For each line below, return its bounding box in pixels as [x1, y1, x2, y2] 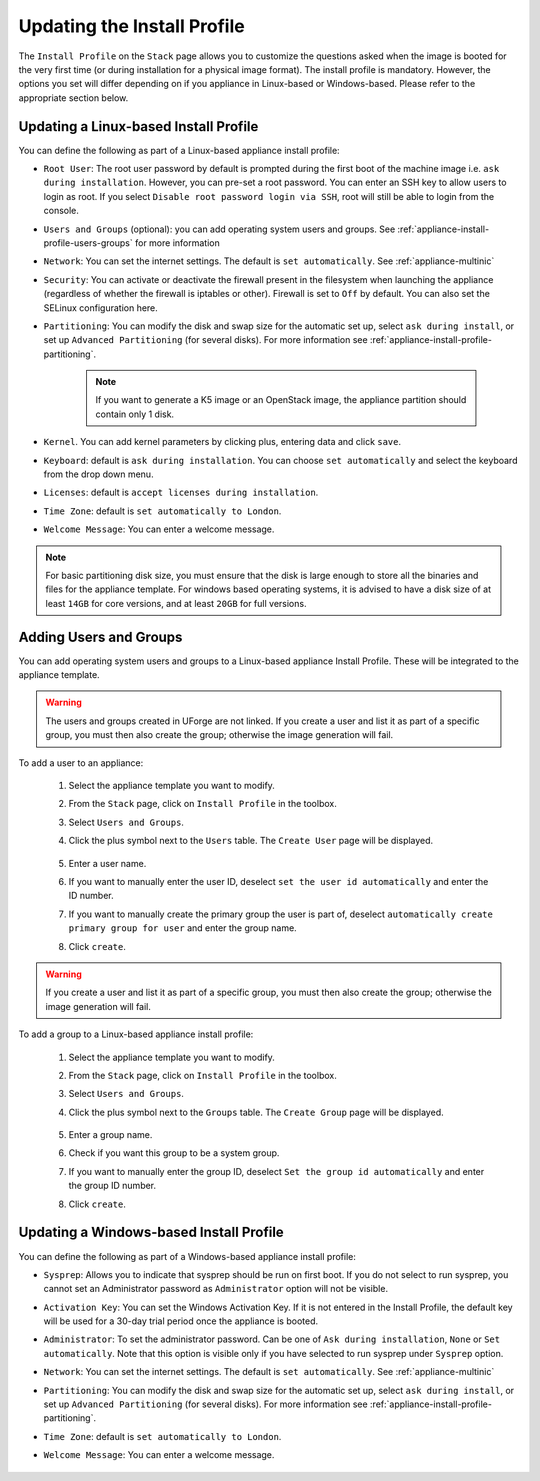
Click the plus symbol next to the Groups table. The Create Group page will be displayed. [68, 1106, 444, 1118]
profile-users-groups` [43, 236, 134, 249]
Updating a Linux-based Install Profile [18, 118, 259, 135]
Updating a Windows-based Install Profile [18, 1224, 284, 1241]
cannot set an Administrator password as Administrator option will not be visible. [43, 1283, 389, 1295]
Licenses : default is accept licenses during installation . [43, 486, 319, 499]
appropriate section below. [18, 91, 129, 104]
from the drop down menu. [43, 468, 154, 480]
